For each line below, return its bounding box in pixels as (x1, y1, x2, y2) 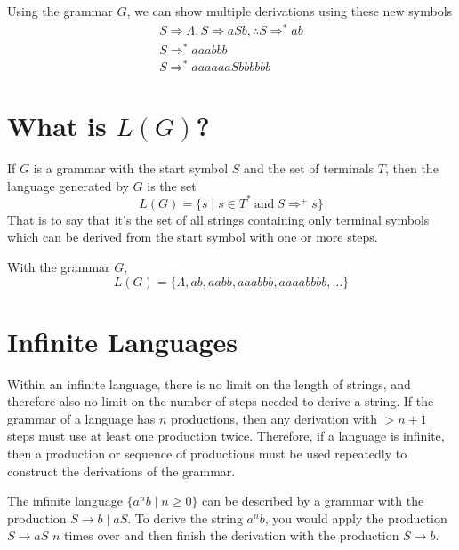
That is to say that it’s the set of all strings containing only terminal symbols (7, 210, 430, 228)
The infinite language (7, 491, 123, 510)
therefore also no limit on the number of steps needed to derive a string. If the (7, 392, 434, 411)
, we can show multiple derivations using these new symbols (126, 2, 453, 20)
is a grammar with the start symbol (33, 159, 229, 178)
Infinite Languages (7, 323, 238, 359)
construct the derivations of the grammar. (7, 461, 236, 480)
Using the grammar (7, 2, 113, 20)
